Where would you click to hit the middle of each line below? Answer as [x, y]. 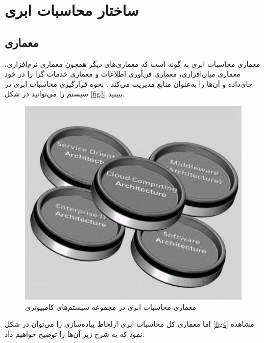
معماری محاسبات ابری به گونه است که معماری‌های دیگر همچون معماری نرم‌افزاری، [133, 64]
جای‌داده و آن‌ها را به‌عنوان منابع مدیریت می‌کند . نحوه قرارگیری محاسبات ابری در [129, 83]
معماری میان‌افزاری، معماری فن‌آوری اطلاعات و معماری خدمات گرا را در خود [123, 74]
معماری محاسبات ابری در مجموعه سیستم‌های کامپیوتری [111, 307]
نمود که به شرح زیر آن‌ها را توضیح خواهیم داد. [75, 334]
